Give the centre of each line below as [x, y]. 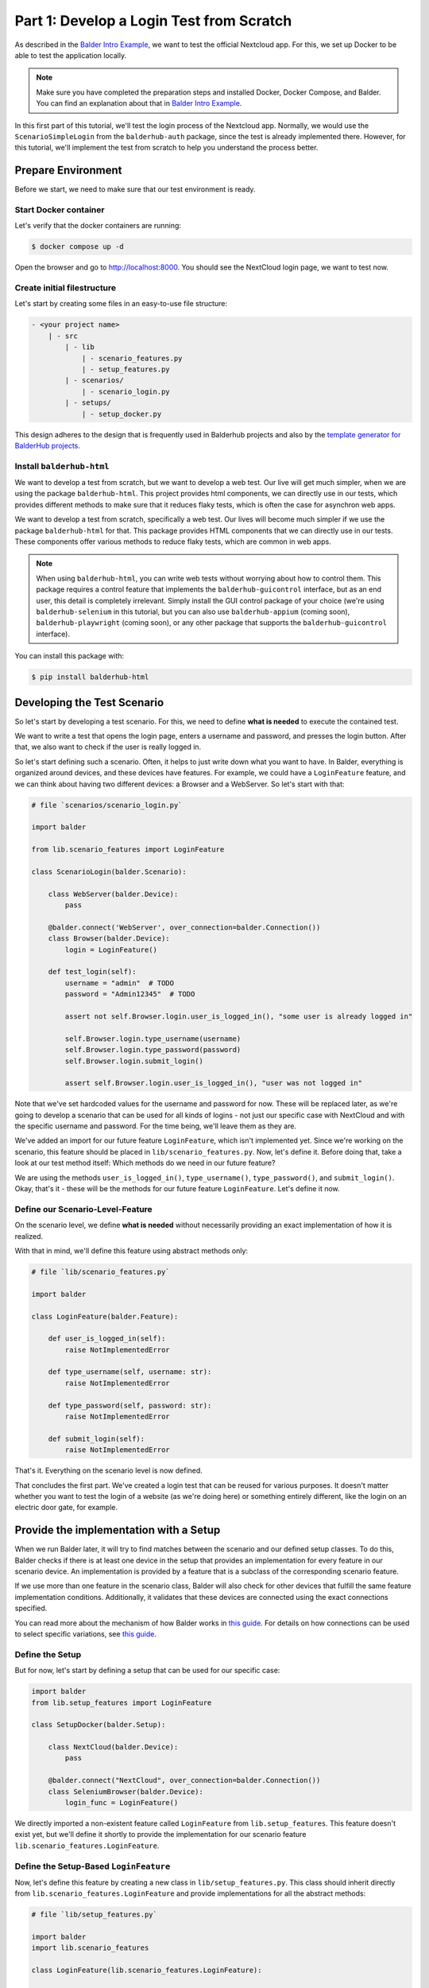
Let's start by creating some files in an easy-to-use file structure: [121, 304]
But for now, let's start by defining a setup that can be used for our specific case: [147, 1671]
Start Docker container [60, 209]
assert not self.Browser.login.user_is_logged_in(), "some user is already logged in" [239, 1016]
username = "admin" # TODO [120, 983]
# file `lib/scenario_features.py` [100, 1272]
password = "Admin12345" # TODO [130, 994]
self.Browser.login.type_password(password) [153, 1050]
